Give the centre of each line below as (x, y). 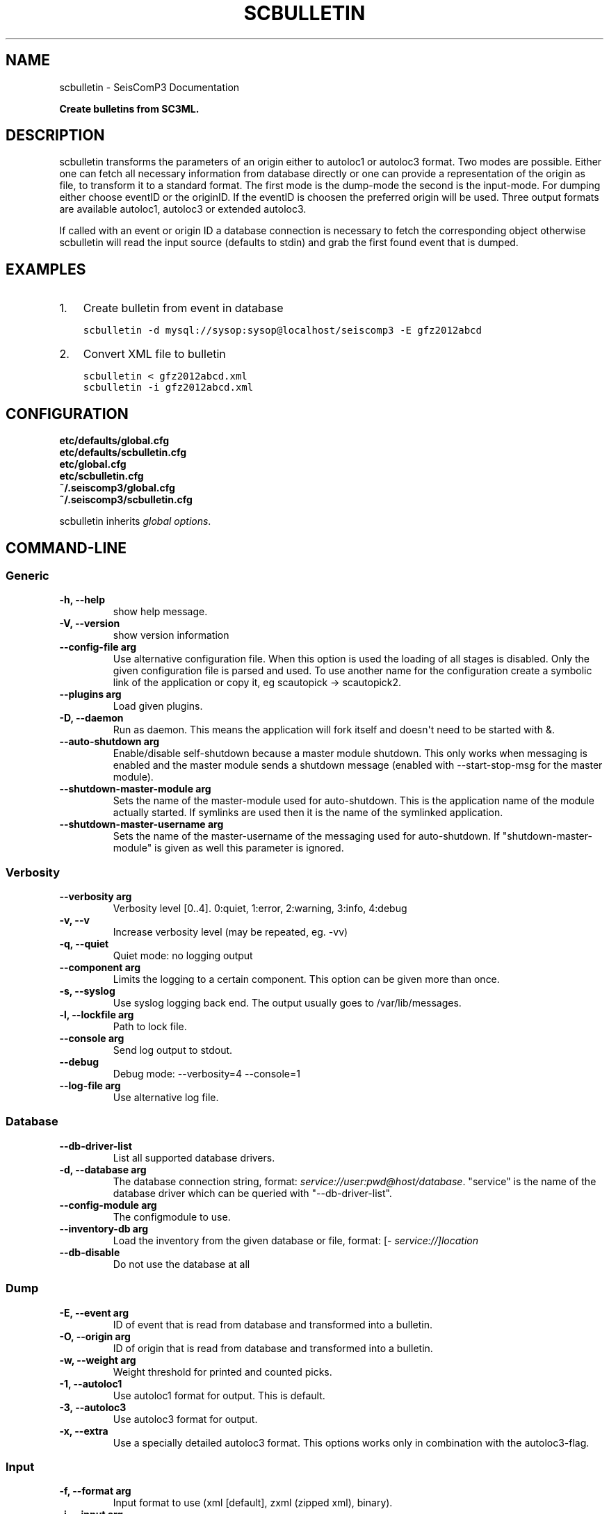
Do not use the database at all (181, 1264)
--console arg (92, 1039)
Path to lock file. (150, 1027)
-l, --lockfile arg (97, 1015)
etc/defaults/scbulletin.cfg (123, 453)
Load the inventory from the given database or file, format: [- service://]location (296, 1240)
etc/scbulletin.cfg (101, 476)
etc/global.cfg (93, 464)
